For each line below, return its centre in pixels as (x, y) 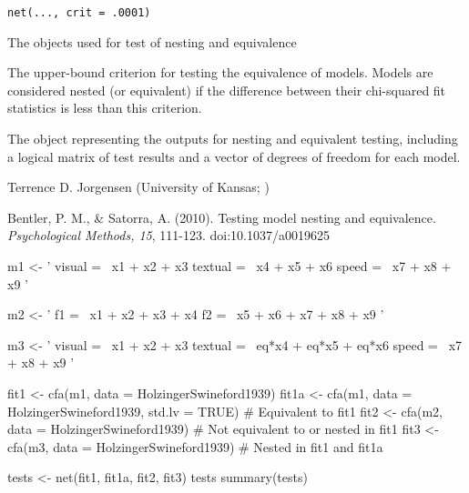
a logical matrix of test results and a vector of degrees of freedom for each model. (234, 156)
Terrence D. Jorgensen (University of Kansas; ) (138, 187)
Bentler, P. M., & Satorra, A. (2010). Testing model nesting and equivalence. (222, 217)
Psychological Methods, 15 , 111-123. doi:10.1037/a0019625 (168, 235)
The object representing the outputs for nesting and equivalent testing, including (233, 139)
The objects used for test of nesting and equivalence (152, 41)
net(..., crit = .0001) (79, 13)
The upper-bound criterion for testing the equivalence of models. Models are (220, 72)
